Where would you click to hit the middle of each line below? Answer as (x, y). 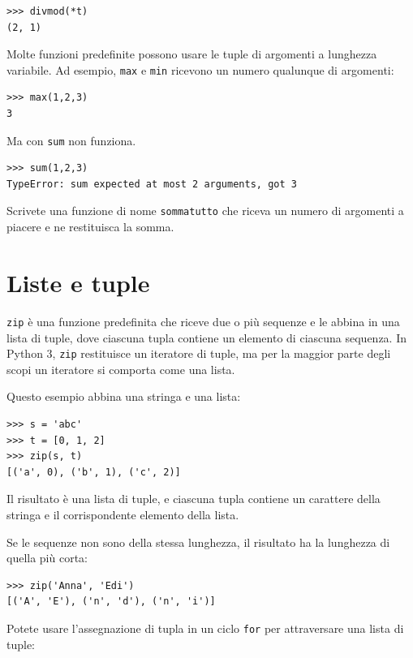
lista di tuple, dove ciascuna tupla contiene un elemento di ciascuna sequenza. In (207, 337)
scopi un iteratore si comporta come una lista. (121, 369)
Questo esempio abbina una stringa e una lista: (124, 396)
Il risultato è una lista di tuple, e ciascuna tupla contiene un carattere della (194, 499)
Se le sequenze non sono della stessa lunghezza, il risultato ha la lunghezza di (198, 542)
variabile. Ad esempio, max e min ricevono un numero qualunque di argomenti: (200, 69)
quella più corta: (47, 558)
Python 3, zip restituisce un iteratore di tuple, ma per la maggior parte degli (199, 353)
